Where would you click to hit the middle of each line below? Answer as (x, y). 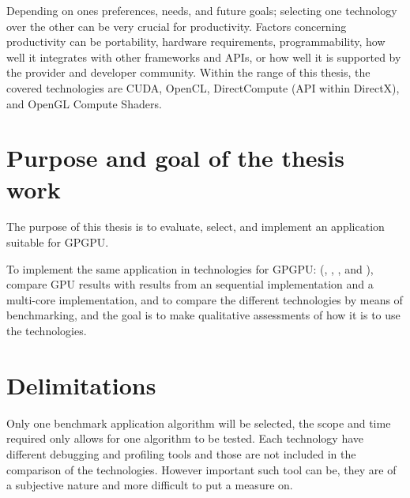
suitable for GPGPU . (58, 242)
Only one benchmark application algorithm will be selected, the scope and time (199, 423)
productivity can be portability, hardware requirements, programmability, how (196, 41)
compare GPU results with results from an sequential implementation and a (190, 284)
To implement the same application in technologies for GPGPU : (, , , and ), (190, 268)
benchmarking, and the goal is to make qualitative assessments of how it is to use (203, 315)
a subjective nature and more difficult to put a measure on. (150, 485)
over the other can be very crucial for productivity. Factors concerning (177, 26)
